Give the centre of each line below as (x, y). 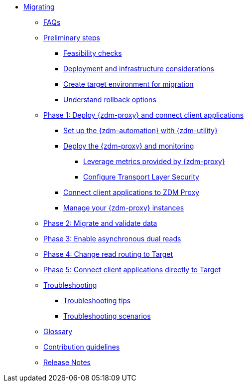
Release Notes (67, 362)
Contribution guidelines (82, 347)
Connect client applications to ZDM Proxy (131, 192)
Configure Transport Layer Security (141, 177)
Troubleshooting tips (97, 300)
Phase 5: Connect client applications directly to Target (132, 270)
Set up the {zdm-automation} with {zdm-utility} (140, 130)
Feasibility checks (93, 53)
